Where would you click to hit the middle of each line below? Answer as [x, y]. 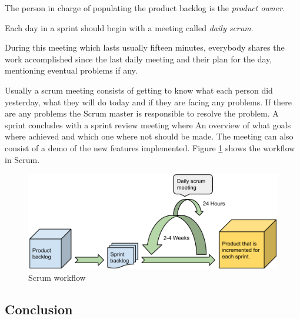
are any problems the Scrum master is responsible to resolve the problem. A [142, 113]
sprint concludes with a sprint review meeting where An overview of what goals [148, 124]
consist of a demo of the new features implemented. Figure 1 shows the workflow [150, 147]
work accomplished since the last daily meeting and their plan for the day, [139, 59]
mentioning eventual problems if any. [71, 70]
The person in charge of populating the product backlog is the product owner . [145, 8]
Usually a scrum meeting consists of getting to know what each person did [139, 90]
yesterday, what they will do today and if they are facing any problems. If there [148, 102]
